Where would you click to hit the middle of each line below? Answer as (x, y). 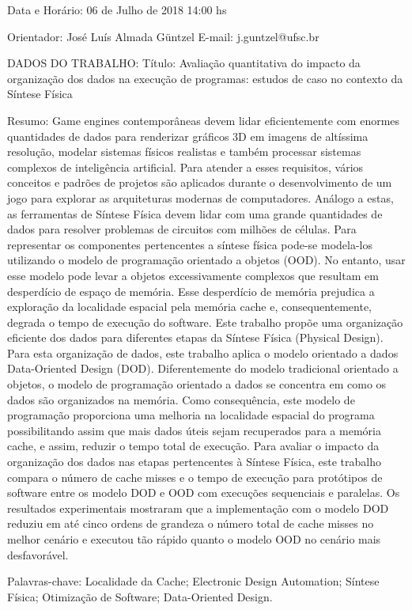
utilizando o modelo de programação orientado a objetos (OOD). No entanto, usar (206, 260)
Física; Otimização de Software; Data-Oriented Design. (140, 596)
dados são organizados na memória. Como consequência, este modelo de (181, 399)
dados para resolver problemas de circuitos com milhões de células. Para (182, 229)
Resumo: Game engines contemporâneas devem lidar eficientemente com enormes (204, 120)
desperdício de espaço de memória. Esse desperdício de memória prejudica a (191, 291)
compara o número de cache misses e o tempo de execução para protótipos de (195, 477)
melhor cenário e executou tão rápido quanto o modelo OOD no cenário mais (194, 539)
